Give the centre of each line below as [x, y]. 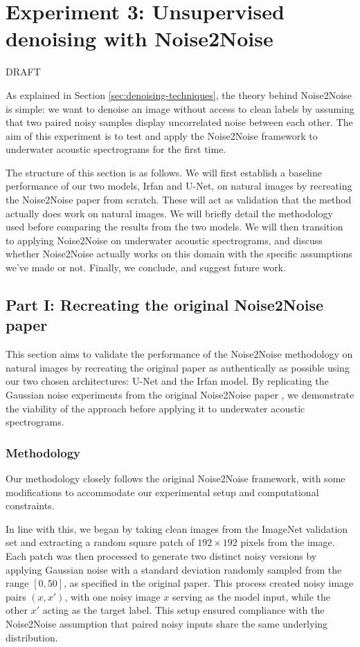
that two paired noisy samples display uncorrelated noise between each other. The [179, 122]
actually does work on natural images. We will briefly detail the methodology [169, 213]
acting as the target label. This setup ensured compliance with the [183, 610]
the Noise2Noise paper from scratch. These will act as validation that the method [179, 200]
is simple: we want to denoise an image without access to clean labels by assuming [180, 108]
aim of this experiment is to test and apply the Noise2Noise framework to [162, 135]
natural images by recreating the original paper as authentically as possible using [178, 367]
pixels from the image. [288, 542]
